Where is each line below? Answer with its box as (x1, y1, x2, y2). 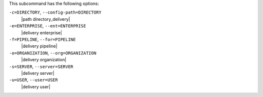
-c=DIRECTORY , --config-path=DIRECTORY (9, 10, 102, 15)
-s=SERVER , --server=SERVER (9, 63, 74, 69)
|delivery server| (21, 70, 55, 76)
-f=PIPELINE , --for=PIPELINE (9, 36, 76, 42)
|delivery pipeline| (21, 43, 57, 49)
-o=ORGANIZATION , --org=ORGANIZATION (9, 50, 97, 55)
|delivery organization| (21, 57, 67, 63)
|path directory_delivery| (21, 16, 71, 22)
